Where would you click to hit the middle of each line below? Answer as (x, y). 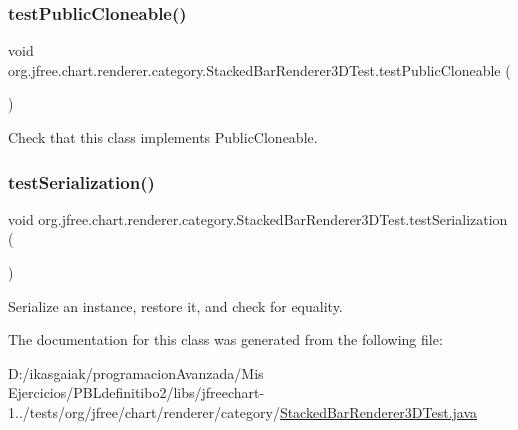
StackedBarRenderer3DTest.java (378, 411)
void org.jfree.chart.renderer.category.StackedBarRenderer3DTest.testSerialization (258, 218)
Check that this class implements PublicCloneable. (163, 137)
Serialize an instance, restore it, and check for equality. (175, 305)
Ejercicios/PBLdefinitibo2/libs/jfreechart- (136, 392)
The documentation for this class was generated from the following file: (225, 339)
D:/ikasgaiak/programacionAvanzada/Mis (136, 372)
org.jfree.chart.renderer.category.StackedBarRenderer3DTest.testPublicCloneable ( (259, 69)
